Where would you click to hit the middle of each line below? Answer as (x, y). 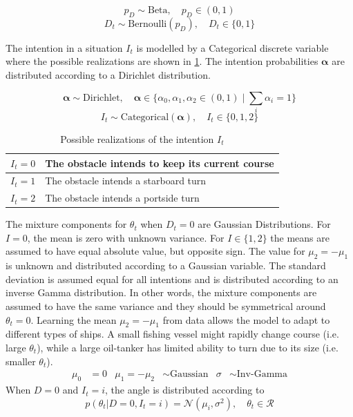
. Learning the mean (74, 319)
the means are (300, 237)
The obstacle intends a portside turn (122, 198)
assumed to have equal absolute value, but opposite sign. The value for (155, 251)
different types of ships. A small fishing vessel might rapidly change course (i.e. (172, 334)
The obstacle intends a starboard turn (126, 181)
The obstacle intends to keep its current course (160, 163)
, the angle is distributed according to (185, 390)
